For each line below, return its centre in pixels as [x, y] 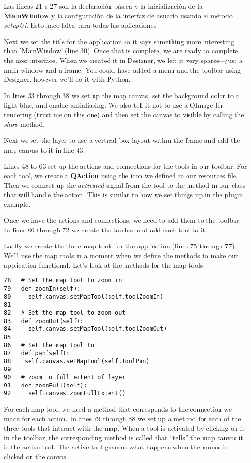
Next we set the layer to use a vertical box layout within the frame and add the [122, 140]
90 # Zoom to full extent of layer [65, 378]
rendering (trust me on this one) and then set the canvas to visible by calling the [124, 114]
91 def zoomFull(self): [46, 385]
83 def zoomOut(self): [44, 321]
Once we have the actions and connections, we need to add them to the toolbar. [123, 220]
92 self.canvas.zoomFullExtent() [65, 394]
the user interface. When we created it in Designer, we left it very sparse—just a [123, 60]
